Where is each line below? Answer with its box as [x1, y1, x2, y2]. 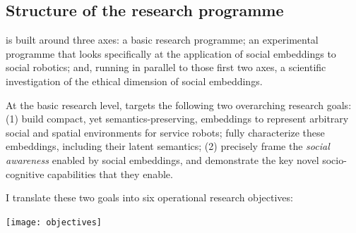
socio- [322, 152, 347, 167]
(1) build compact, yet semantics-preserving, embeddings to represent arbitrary [6, 111, 349, 126]
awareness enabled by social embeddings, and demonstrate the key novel [6, 152, 319, 167]
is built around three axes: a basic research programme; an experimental [6, 32, 319, 47]
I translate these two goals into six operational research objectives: [6, 190, 293, 205]
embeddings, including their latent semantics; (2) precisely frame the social [6, 139, 330, 153]
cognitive [6, 166, 44, 181]
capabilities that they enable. [47, 166, 173, 181]
